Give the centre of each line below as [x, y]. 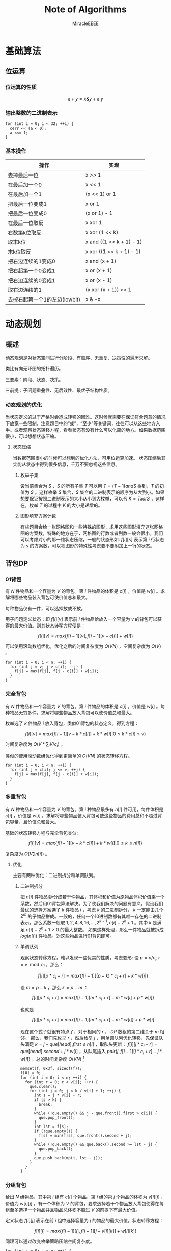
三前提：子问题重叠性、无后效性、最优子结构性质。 [59, 390]
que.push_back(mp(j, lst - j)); [68, 1158]
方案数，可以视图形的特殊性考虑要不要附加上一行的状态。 [94, 546]
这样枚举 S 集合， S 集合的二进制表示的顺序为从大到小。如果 [102, 492]
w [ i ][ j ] [26, 1204]
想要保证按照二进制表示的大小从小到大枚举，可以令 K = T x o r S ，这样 [92, 498]
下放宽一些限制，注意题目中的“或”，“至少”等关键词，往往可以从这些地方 [81, 423]
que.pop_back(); [56, 1149]
